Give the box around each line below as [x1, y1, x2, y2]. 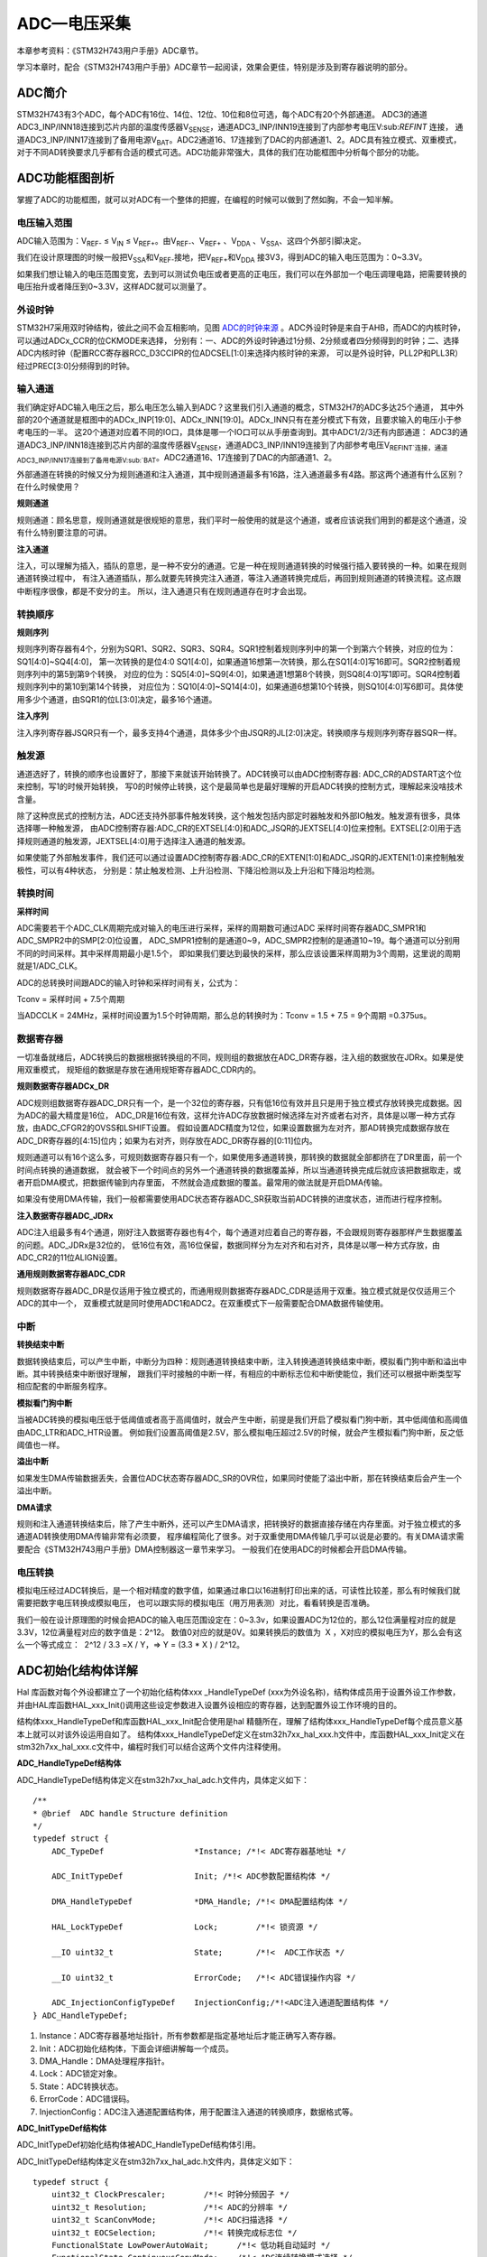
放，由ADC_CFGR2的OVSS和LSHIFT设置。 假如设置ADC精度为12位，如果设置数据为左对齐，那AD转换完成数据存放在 [16, 1122, 450, 1133]
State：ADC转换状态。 [39, 2081, 124, 2092]
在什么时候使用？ [16, 481, 80, 492]
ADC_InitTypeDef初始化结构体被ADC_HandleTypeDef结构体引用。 [16, 2140, 262, 2150]
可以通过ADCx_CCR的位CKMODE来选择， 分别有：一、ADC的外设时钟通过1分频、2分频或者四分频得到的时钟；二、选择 [16, 335, 460, 346]
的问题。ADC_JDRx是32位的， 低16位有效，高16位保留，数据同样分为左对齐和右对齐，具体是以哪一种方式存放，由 [16, 1240, 441, 1250]
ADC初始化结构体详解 [16, 1663, 139, 1678]
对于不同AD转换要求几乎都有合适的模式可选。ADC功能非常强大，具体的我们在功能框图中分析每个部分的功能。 [16, 147, 424, 158]
